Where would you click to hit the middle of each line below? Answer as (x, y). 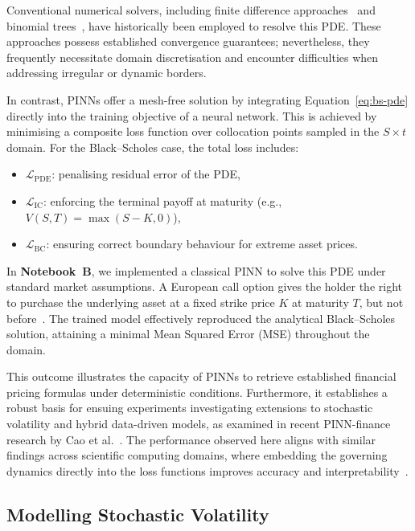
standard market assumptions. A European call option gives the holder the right (204, 286)
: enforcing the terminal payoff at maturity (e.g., (162, 200)
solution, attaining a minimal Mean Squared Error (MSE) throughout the (188, 334)
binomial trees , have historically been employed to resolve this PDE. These (194, 25)
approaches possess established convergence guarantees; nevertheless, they (188, 41)
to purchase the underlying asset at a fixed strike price (141, 302)
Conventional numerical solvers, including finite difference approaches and (191, 10)
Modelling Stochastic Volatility (138, 514)
